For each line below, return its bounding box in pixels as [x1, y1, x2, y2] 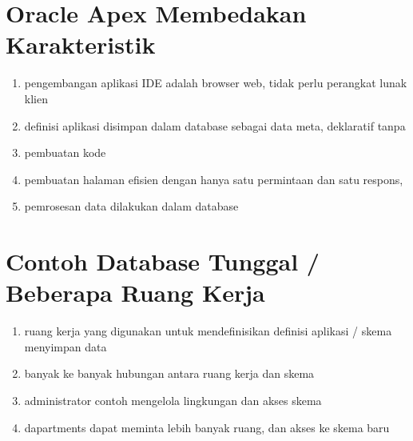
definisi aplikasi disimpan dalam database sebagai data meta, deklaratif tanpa [24, 117, 406, 134]
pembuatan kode [24, 144, 106, 161]
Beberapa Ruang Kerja [6, 276, 265, 309]
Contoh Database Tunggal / [6, 245, 320, 278]
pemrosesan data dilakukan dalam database [24, 198, 239, 214]
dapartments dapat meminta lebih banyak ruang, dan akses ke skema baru [24, 419, 390, 435]
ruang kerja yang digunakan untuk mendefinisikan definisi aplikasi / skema [24, 323, 392, 339]
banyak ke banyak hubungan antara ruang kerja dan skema [24, 365, 315, 382]
